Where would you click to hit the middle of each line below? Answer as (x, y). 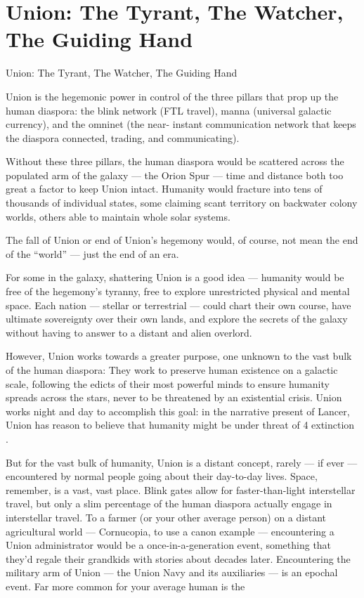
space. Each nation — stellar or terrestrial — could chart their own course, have (178, 305)
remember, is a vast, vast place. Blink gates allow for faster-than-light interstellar (181, 489)
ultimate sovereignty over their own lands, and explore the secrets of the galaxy (177, 319)
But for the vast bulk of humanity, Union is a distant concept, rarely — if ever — (182, 462)
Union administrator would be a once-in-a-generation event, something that (169, 545)
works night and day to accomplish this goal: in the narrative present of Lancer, (178, 411)
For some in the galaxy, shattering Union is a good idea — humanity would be (175, 277)
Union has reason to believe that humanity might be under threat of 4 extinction (180, 425)
